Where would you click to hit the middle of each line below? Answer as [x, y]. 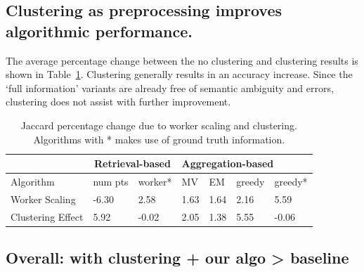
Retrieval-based [132, 163]
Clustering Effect [47, 216]
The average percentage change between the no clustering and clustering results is [182, 60]
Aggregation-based [228, 163]
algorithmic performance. [99, 31]
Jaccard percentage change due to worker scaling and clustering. [159, 125]
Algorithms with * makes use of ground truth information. [159, 139]
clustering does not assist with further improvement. [118, 102]
